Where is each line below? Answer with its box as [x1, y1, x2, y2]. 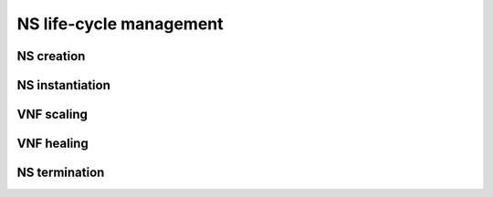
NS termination [16, 165, 105, 181]
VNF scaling [16, 107, 89, 122]
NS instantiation [16, 78, 111, 93]
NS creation [16, 48, 86, 64]
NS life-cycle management [16, 14, 224, 34]
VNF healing [16, 136, 89, 151]
